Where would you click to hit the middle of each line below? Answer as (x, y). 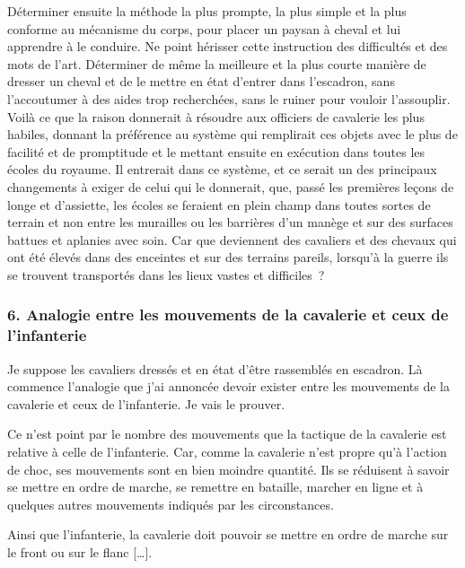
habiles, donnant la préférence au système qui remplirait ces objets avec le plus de (232, 134)
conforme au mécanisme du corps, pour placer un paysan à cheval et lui (204, 28)
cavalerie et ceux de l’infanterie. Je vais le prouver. (146, 403)
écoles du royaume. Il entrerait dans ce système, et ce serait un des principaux (222, 169)
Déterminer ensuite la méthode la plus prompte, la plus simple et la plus (207, 11)
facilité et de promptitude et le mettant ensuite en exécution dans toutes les (216, 151)
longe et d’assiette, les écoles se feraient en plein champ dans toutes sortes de (219, 204)
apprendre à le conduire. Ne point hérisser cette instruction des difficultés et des (228, 46)
